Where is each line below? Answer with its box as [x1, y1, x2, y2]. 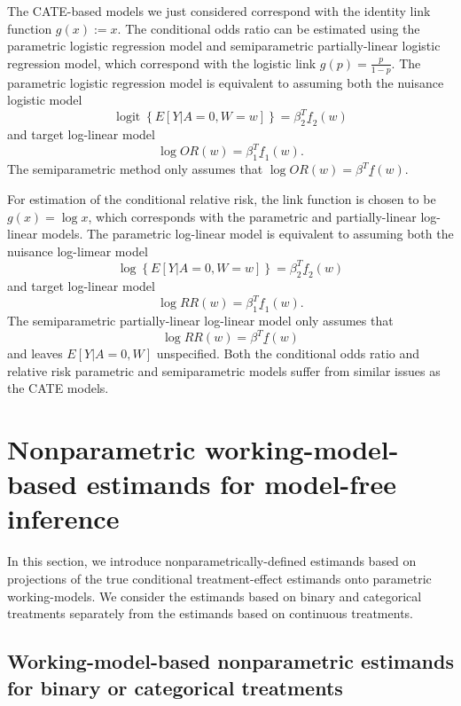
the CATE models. [7, 379, 109, 397]
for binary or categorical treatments [7, 673, 343, 701]
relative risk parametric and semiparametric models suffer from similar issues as [7, 361, 441, 380]
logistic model [7, 90, 82, 109]
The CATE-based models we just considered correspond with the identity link [7, 2, 431, 20]
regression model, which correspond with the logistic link [7, 53, 316, 72]
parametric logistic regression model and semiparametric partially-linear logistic [7, 36, 441, 55]
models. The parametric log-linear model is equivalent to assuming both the [41, 224, 454, 243]
